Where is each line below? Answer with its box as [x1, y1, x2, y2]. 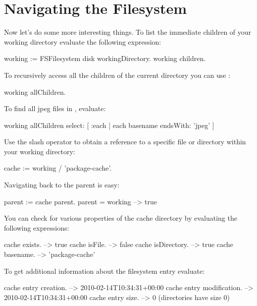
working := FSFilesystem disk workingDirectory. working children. [4, 53, 206, 63]
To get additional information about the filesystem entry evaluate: [4, 265, 205, 276]
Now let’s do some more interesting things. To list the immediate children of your [4, 27, 252, 37]
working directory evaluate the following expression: [4, 36, 161, 47]
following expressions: [4, 222, 69, 233]
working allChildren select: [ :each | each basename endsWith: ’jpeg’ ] [4, 120, 214, 130]
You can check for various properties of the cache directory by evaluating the [4, 213, 237, 223]
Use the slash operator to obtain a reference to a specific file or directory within [4, 136, 246, 147]
